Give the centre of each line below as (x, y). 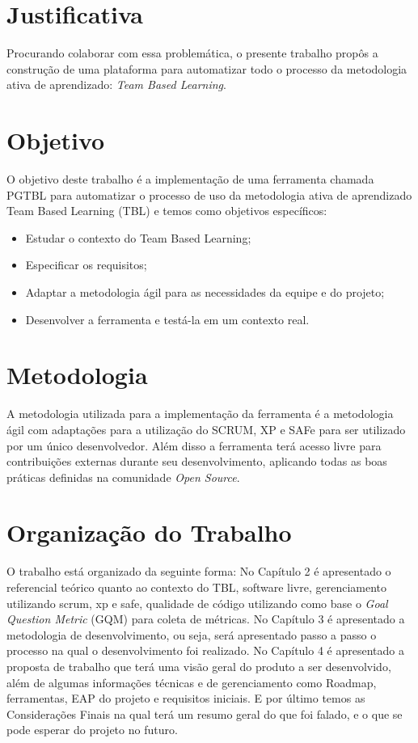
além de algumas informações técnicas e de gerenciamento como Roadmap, (192, 682)
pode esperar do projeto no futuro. (92, 730)
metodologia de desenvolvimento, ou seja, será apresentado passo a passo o (192, 634)
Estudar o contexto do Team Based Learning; (138, 237)
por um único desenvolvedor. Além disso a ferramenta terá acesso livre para (194, 445)
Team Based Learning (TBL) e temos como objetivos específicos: (167, 211)
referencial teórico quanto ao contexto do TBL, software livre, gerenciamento (197, 587)
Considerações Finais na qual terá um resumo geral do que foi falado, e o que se (205, 713)
